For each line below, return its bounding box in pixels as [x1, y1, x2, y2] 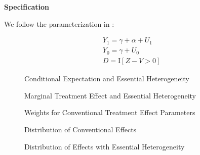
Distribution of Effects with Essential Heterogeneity [24, 141, 185, 151]
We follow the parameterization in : [4, 18, 114, 29]
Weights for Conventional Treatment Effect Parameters [24, 107, 195, 118]
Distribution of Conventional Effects [24, 124, 137, 135]
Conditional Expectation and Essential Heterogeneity [24, 73, 189, 84]
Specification [4, 2, 49, 12]
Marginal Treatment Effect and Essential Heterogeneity [24, 90, 196, 100]
